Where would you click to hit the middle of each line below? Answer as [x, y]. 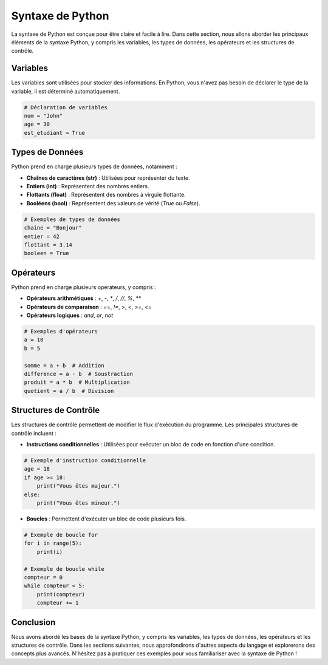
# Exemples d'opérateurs [61, 332]
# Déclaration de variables [66, 107]
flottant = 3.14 [48, 245]
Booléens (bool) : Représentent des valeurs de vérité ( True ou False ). [113, 203]
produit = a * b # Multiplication [77, 382]
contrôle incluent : [34, 433]
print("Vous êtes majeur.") [79, 486]
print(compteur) [61, 594]
